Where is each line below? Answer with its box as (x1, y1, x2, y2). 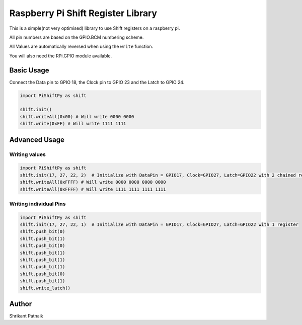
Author (9, 299, 32, 308)
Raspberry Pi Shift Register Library (9, 8, 158, 19)
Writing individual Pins (9, 200, 66, 207)
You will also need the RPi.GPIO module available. (9, 53, 112, 59)
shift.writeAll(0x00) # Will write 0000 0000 (20, 114, 134, 119)
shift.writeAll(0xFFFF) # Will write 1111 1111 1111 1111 (20, 186, 166, 192)
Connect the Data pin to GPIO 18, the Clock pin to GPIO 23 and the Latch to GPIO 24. (9, 79, 185, 85)
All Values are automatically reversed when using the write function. (9, 43, 154, 50)
